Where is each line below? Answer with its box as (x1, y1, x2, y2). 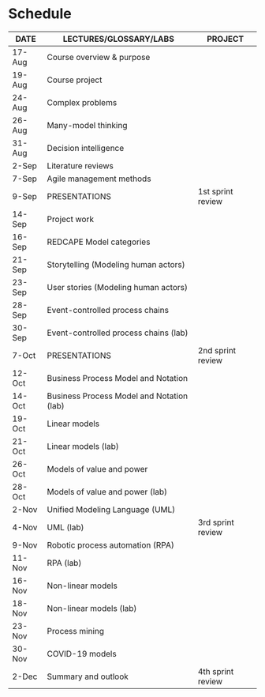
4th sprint (197, 665, 234, 676)
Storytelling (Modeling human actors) (47, 258, 185, 269)
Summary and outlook (47, 671, 129, 682)
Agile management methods (47, 173, 151, 184)
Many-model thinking (47, 119, 128, 130)
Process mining (47, 625, 105, 636)
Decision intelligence (47, 142, 125, 153)
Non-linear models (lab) (47, 602, 137, 613)
